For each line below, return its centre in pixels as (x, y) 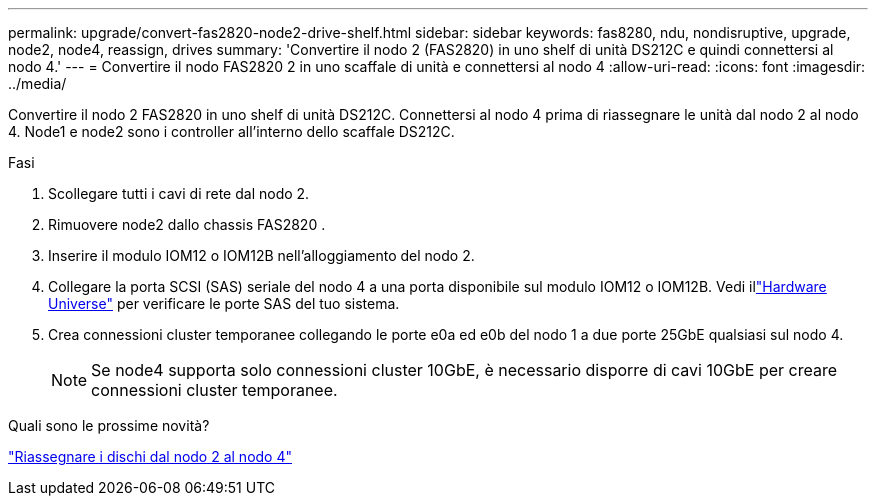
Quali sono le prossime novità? (109, 425)
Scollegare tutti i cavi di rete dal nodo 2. (179, 193)
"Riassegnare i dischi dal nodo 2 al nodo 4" (150, 456)
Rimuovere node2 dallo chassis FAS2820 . (187, 224)
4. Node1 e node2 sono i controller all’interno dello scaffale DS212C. (231, 131)
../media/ (37, 83)
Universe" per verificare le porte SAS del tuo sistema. (224, 303)
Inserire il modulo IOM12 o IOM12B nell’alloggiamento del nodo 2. (261, 255)
